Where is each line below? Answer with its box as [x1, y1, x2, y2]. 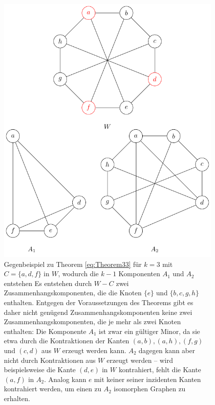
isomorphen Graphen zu [113, 383, 186, 394]
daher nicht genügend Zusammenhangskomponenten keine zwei [4, 307, 193, 317]
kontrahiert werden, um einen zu [4, 383, 102, 394]
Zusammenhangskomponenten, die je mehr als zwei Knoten [4, 316, 181, 327]
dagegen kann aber [138, 345, 195, 355]
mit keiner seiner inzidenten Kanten [94, 374, 201, 384]
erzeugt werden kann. [62, 345, 127, 355]
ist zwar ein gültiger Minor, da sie [99, 326, 200, 336]
